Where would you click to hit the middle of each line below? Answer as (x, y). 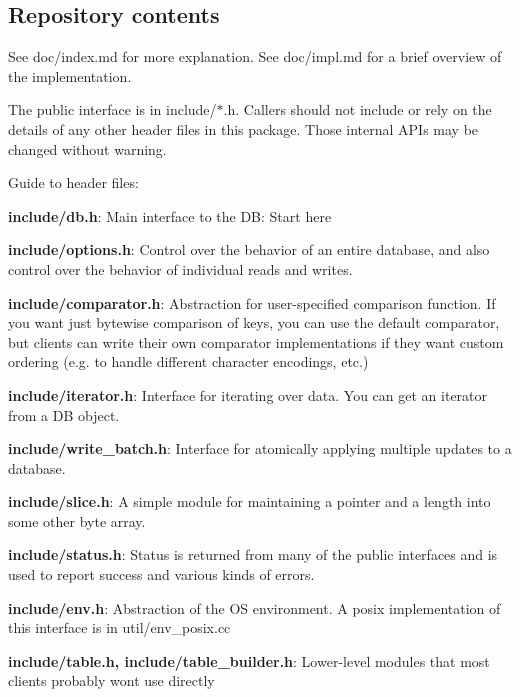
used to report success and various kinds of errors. (161, 574)
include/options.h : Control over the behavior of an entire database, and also (249, 249)
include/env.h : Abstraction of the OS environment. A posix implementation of (254, 607)
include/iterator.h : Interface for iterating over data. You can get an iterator (248, 394)
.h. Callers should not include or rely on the (357, 109)
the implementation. (70, 75)
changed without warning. (87, 148)
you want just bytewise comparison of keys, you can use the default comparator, (254, 322)
